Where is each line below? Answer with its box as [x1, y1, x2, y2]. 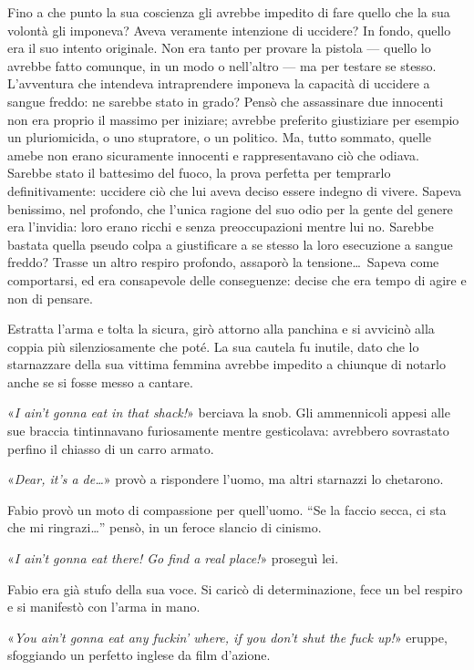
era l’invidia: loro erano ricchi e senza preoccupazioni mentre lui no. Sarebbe [7, 217, 434, 236]
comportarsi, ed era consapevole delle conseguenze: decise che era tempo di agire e [7, 270, 467, 289]
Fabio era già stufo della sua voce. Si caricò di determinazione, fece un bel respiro [7, 579, 463, 598]
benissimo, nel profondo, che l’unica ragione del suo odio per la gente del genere [7, 199, 453, 218]
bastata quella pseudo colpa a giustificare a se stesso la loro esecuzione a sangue [7, 234, 453, 253]
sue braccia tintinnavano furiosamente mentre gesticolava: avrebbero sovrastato [7, 421, 449, 440]
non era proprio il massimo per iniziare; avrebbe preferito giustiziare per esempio [7, 109, 459, 129]
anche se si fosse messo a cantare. [7, 372, 193, 391]
